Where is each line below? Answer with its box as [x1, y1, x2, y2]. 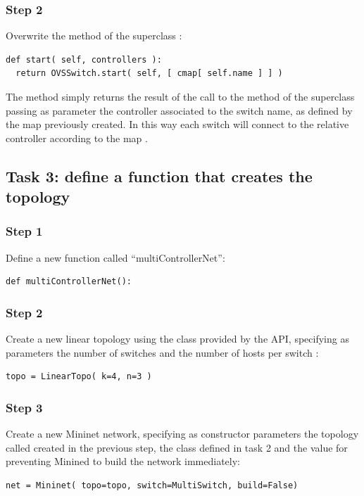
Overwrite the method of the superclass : [6, 28, 182, 43]
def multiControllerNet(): [6, 276, 132, 287]
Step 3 [6, 398, 43, 416]
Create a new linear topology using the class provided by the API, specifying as [6, 331, 349, 346]
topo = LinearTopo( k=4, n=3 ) [6, 371, 152, 382]
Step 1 [6, 222, 43, 240]
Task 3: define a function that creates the [6, 165, 313, 186]
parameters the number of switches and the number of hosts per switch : [6, 345, 319, 360]
